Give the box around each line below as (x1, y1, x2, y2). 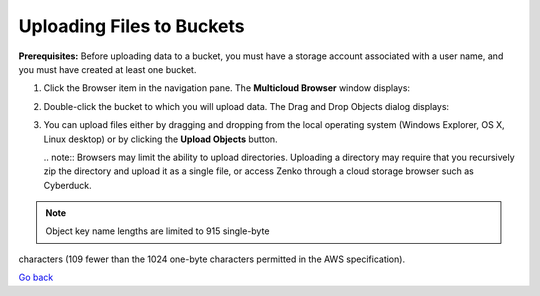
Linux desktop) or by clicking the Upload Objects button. (43, 133, 279, 145)
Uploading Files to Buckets (18, 15, 245, 37)
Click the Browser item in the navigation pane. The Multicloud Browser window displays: (43, 82, 410, 94)
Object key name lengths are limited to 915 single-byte (45, 225, 270, 237)
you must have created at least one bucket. (18, 63, 197, 75)
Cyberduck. (43, 179, 92, 191)
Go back (18, 271, 54, 284)
